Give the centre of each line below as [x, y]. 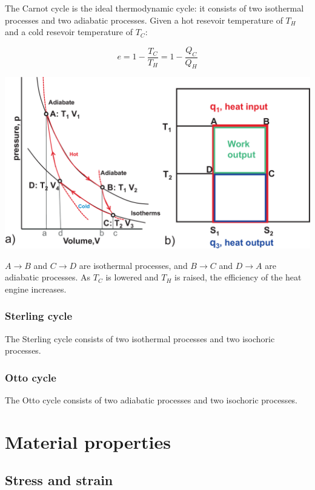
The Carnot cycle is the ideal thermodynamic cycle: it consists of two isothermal [154, 8]
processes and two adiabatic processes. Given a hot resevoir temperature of [144, 20]
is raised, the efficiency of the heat [238, 277]
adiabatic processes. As [48, 277]
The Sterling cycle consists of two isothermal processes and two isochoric [140, 338]
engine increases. [36, 289]
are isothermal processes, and [133, 265]
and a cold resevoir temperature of [69, 32]
